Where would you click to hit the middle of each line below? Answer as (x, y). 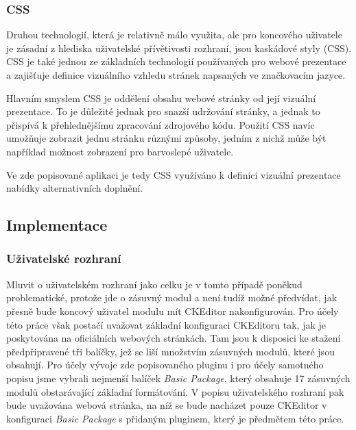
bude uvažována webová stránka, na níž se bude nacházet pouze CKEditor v (167, 405)
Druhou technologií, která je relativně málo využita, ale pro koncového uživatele (174, 35)
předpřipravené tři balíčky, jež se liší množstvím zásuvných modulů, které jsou (170, 351)
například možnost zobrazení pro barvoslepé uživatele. (120, 151)
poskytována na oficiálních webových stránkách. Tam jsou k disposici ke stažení (174, 338)
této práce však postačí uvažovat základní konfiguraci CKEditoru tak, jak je (166, 324)
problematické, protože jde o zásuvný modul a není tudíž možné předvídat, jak (172, 298)
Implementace (57, 225)
